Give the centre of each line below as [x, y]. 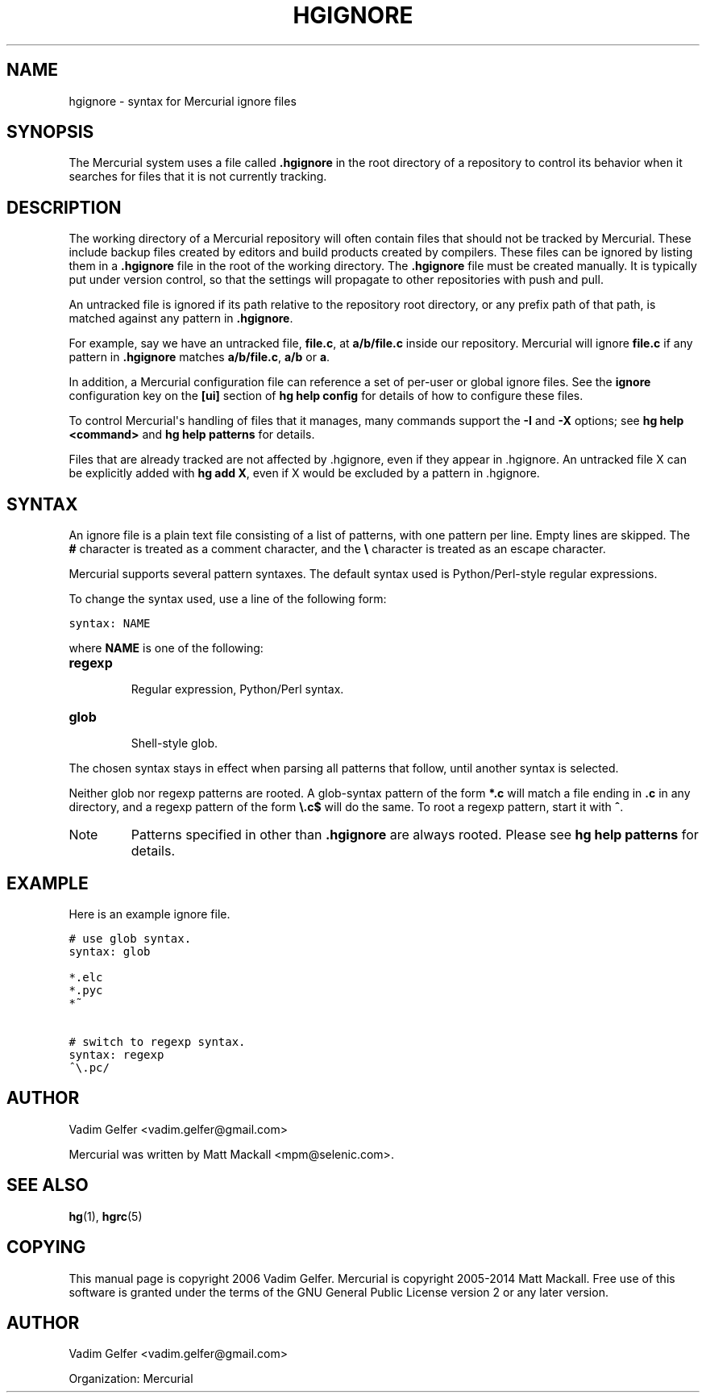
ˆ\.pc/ [89, 1067]
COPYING [46, 1247]
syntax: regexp [116, 1054]
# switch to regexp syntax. [157, 1041]
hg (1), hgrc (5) [106, 1216]
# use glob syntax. [130, 938]
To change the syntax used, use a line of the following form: [228, 599]
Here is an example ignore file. [150, 914]
